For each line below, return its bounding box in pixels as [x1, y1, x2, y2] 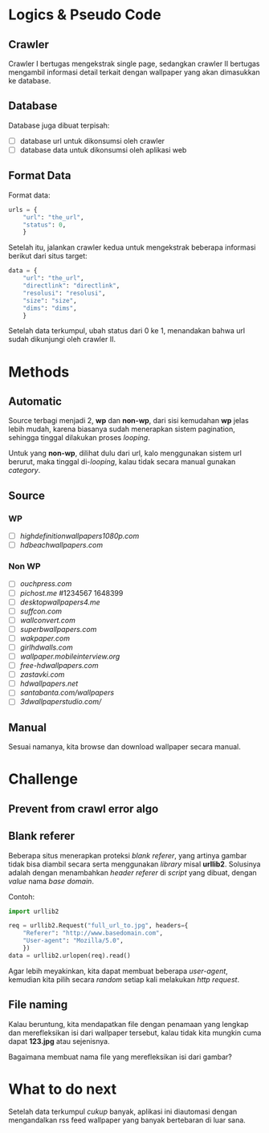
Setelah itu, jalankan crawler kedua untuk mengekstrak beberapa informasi [8, 242, 256, 252]
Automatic [8, 394, 63, 408]
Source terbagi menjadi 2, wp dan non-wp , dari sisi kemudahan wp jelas [8, 416, 249, 426]
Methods [8, 363, 70, 381]
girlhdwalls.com [19, 642, 74, 652]
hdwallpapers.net [19, 679, 79, 688]
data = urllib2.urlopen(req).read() [8, 952, 131, 960]
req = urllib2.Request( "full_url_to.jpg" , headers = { [8, 922, 189, 930]
